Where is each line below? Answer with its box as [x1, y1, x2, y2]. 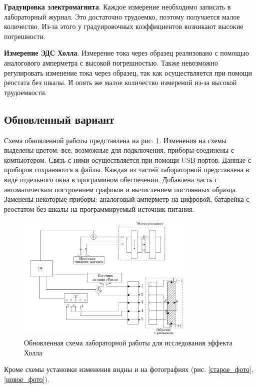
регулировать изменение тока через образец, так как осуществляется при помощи [4, 67, 252, 78]
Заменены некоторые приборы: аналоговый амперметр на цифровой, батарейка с [4, 194, 249, 204]
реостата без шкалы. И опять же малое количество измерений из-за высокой [4, 77, 237, 88]
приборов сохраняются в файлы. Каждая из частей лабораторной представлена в [4, 164, 249, 175]
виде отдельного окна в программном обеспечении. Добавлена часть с [4, 174, 218, 184]
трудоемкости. [4, 87, 47, 97]
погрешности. [4, 31, 45, 41]
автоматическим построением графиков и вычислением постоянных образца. [4, 184, 237, 194]
